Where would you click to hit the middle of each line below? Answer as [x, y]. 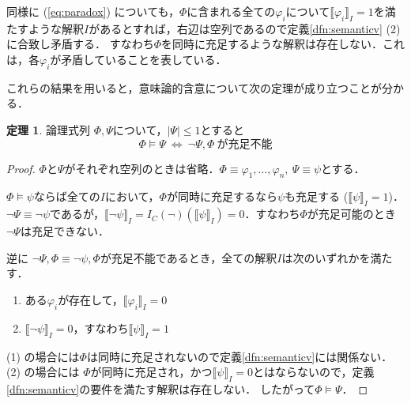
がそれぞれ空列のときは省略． [142, 168]
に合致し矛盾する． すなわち [80, 44]
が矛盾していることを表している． [138, 59]
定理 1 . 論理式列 [48, 129]
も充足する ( [317, 196]
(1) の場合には [43, 356]
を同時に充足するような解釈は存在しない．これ [283, 44]
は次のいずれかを [326, 257]
